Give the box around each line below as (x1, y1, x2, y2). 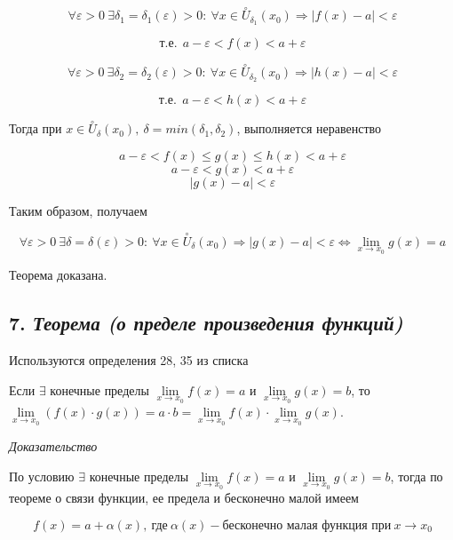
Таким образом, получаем (9, 201, 147, 219)
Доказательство (9, 437, 98, 456)
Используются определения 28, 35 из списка (9, 351, 249, 369)
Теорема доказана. (9, 266, 107, 284)
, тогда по (390, 466, 443, 485)
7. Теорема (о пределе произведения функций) (9, 309, 403, 337)
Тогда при (9, 119, 62, 138)
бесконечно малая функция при (222, 519, 392, 532)
